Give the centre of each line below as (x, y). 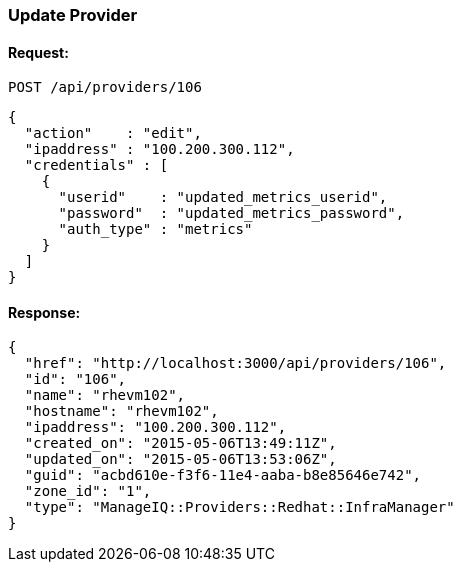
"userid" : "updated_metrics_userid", (223, 197)
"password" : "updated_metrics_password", (231, 213)
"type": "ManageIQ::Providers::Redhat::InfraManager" (239, 507)
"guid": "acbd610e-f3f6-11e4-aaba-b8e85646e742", (223, 475)
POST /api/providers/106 (105, 87)
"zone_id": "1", (88, 491)
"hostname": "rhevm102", (121, 411)
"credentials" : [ (96, 165)
